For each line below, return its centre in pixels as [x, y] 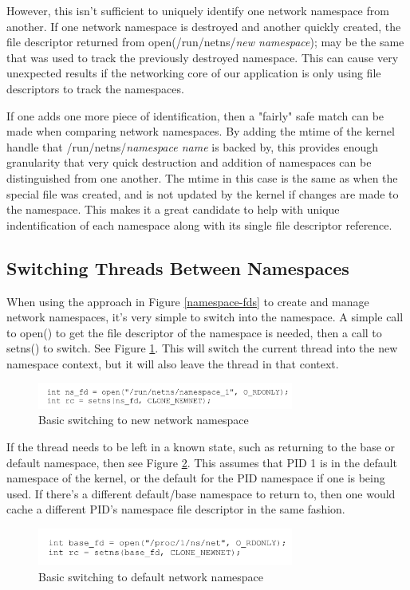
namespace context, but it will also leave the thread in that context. [173, 363]
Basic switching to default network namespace [151, 576]
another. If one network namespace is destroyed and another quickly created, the [204, 26]
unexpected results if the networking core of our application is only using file [194, 73]
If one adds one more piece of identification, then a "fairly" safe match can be [195, 115]
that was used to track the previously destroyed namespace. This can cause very [203, 57]
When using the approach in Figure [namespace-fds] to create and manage [188, 301]
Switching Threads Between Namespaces [178, 267]
